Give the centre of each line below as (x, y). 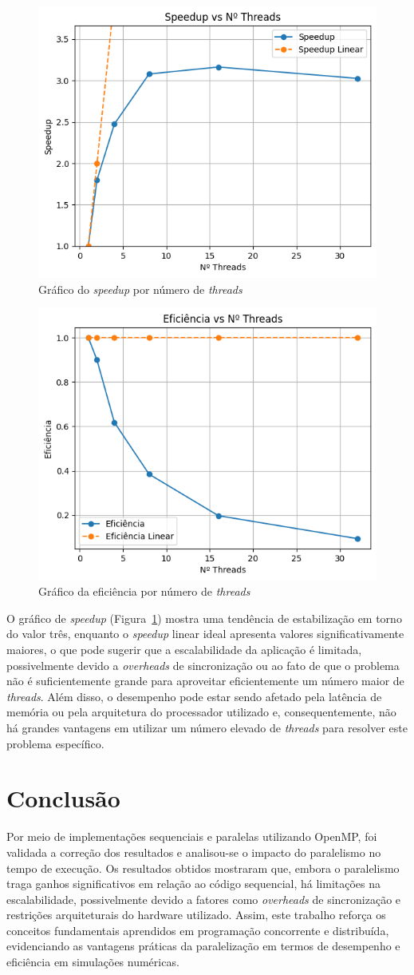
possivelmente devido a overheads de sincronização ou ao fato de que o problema (203, 665)
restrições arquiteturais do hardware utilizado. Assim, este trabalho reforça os (196, 915)
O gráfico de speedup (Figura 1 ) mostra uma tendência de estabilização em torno (204, 618)
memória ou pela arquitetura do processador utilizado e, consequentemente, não (201, 712)
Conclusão (63, 798)
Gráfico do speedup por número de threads (140, 289)
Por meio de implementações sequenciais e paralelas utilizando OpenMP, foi (192, 836)
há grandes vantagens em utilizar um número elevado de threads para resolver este (207, 727)
